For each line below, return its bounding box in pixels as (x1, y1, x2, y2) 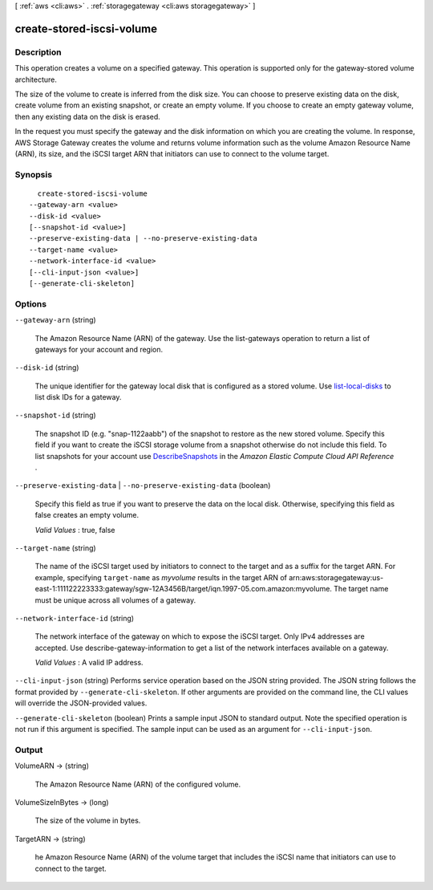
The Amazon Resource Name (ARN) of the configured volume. (34, 779, 241, 789)
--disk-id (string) (14, 363, 79, 372)
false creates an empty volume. (34, 510, 140, 520)
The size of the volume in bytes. (34, 815, 141, 826)
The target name (334, 584, 389, 594)
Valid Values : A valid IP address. (34, 658, 144, 668)
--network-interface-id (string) (14, 613, 135, 623)
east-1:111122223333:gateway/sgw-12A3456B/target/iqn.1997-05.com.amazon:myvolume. (34, 584, 333, 594)
